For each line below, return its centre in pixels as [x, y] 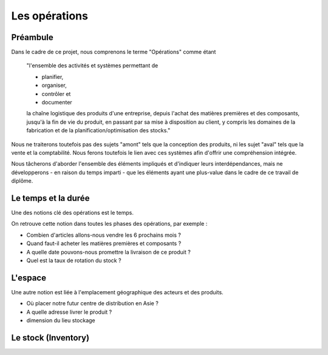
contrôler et [56, 93]
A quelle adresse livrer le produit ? [69, 312]
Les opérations [50, 16]
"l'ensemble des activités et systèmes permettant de [92, 66]
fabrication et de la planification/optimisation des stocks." [98, 130]
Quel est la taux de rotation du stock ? [74, 260]
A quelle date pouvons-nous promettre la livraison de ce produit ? [108, 252]
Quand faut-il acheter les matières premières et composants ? [104, 243]
